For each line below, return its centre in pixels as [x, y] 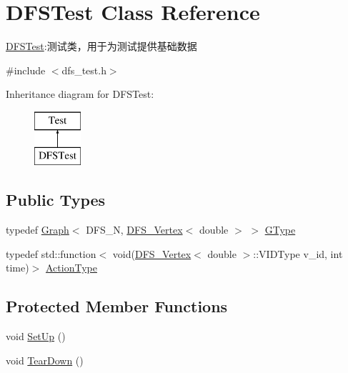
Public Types [56, 200]
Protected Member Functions [117, 306]
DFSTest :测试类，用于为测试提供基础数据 [101, 46]
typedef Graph [38, 230]
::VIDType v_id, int [298, 253]
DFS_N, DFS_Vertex [134, 230]
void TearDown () [45, 360]
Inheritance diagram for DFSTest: [80, 94]
